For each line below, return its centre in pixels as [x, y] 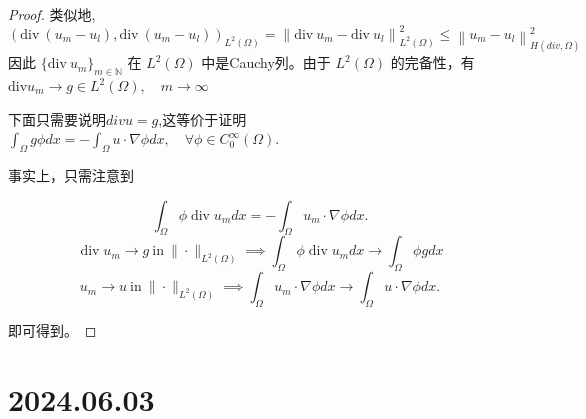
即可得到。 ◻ [52, 330]
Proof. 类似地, [52, 14]
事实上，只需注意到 [71, 175]
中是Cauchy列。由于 [266, 62]
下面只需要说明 [57, 118]
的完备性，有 [432, 62]
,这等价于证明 [202, 118]
